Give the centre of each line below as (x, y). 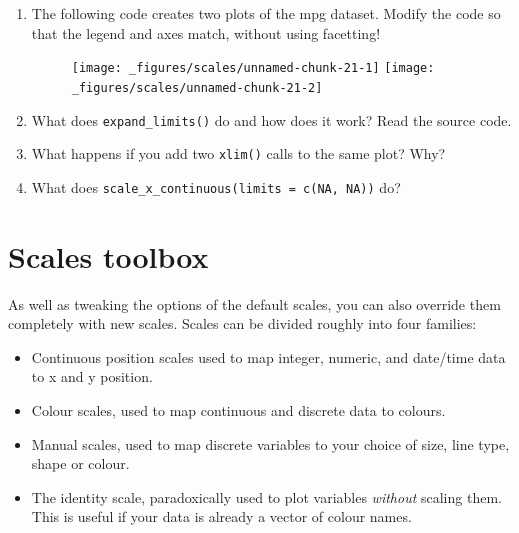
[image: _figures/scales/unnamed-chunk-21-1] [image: (253, 68)
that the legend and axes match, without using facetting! (206, 32)
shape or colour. (80, 463)
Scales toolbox (108, 255)
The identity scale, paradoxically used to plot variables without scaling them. (266, 496)
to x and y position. (92, 376)
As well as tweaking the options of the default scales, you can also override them (254, 303)
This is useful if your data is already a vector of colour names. (221, 516)
